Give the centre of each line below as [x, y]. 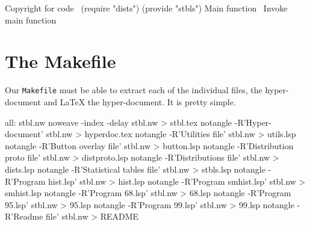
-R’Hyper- [253, 122]
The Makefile [60, 61]
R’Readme [24, 216]
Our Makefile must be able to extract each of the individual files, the [134, 90]
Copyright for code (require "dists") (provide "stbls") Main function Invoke [146, 8]
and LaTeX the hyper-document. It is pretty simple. [140, 101]
